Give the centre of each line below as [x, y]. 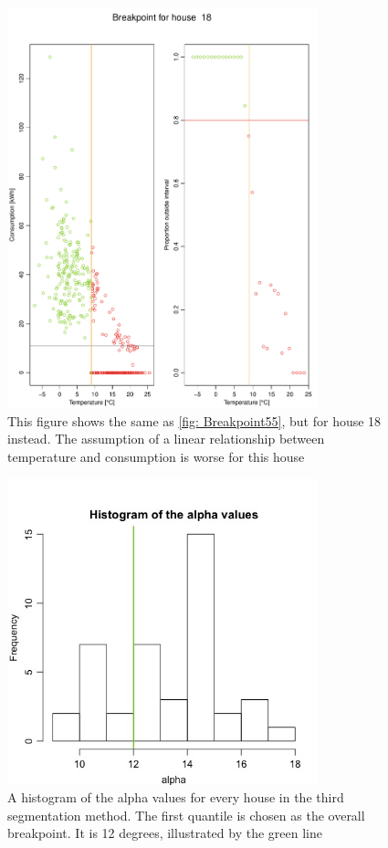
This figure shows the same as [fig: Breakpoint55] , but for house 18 [194, 420]
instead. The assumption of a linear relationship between [166, 439]
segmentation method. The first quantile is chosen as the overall [186, 815]
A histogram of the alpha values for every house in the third [176, 797]
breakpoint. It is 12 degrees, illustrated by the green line [165, 833]
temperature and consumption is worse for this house [156, 456]
